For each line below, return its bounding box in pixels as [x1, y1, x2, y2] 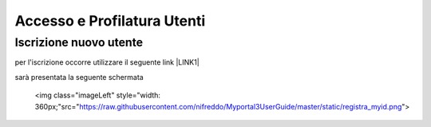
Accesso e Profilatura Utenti [14, 12, 206, 30]
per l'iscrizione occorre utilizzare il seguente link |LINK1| [14, 58, 200, 67]
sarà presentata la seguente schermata [14, 72, 144, 81]
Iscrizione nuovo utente [14, 35, 144, 50]
